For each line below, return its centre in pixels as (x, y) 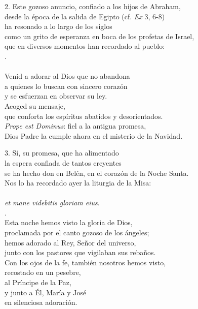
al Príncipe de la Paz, (38, 282)
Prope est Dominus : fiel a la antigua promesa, (75, 126)
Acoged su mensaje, (35, 105)
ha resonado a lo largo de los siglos (58, 26)
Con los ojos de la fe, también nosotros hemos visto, (85, 262)
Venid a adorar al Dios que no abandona (67, 76)
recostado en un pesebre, (43, 272)
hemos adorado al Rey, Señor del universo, (70, 242)
